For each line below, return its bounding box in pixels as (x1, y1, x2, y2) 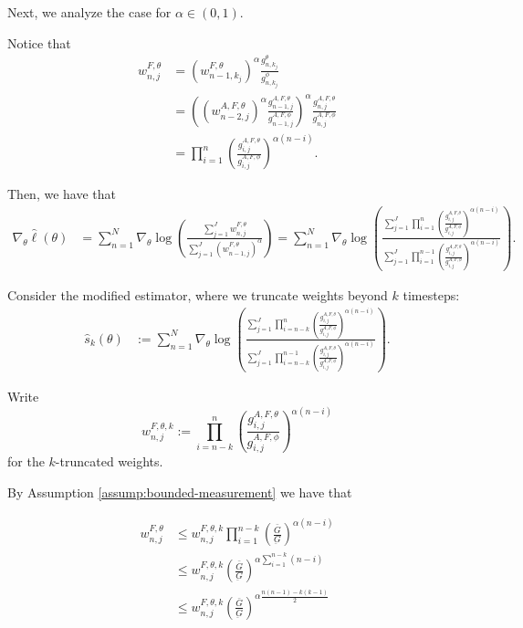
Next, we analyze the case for (7, 3, 172, 21)
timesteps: (403, 286, 460, 305)
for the (7, 452, 45, 471)
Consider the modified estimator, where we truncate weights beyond (7, 286, 388, 305)
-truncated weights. (55, 452, 163, 471)
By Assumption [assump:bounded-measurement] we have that (7, 483, 352, 502)
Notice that (7, 33, 71, 52)
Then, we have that (7, 184, 116, 204)
